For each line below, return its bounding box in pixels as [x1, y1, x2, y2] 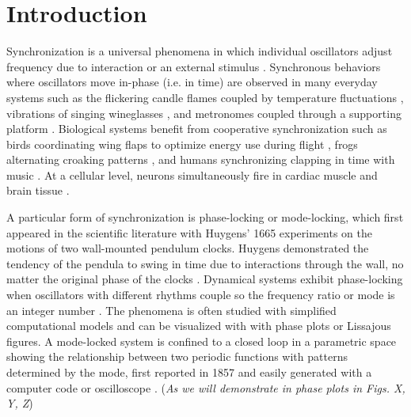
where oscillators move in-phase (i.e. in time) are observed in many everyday [6, 74, 378, 90]
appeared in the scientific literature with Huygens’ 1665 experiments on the [6, 224, 372, 241]
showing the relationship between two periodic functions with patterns [6, 348, 348, 365]
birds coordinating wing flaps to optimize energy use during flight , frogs [6, 135, 358, 152]
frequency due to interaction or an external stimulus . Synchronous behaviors [6, 58, 381, 74]
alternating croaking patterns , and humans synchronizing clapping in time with [6, 151, 395, 168]
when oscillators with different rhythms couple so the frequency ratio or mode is [6, 286, 395, 303]
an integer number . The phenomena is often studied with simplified [6, 301, 337, 318]
